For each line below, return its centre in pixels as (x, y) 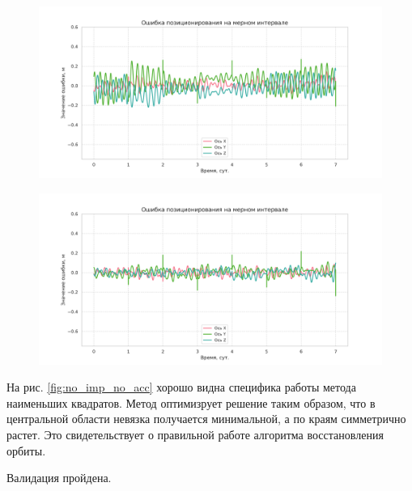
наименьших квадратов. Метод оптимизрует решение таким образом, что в (191, 402)
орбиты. (26, 450)
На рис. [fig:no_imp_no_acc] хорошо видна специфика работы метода (181, 387)
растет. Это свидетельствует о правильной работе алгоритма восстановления (195, 434)
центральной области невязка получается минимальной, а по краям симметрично (206, 419)
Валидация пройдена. (59, 478)
